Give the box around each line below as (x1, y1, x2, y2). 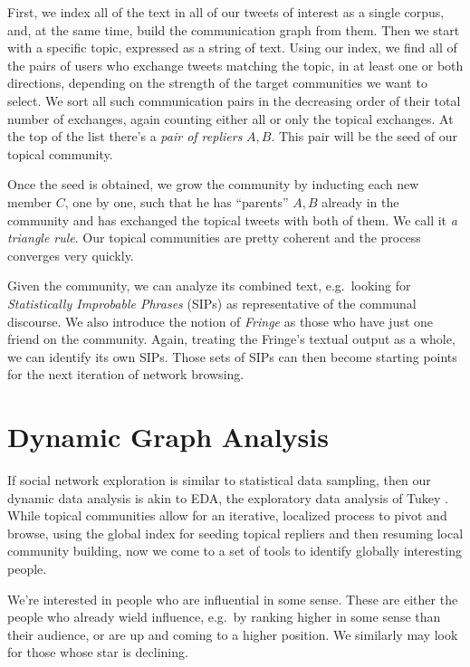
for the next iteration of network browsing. (7, 365, 245, 384)
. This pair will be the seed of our (271, 127, 457, 146)
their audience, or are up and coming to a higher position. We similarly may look (7, 624, 458, 643)
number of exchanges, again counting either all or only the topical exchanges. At (7, 109, 454, 128)
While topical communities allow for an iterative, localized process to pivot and (7, 506, 447, 525)
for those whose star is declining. (7, 643, 188, 662)
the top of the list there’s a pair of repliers (7, 127, 243, 146)
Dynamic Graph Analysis (7, 418, 329, 455)
